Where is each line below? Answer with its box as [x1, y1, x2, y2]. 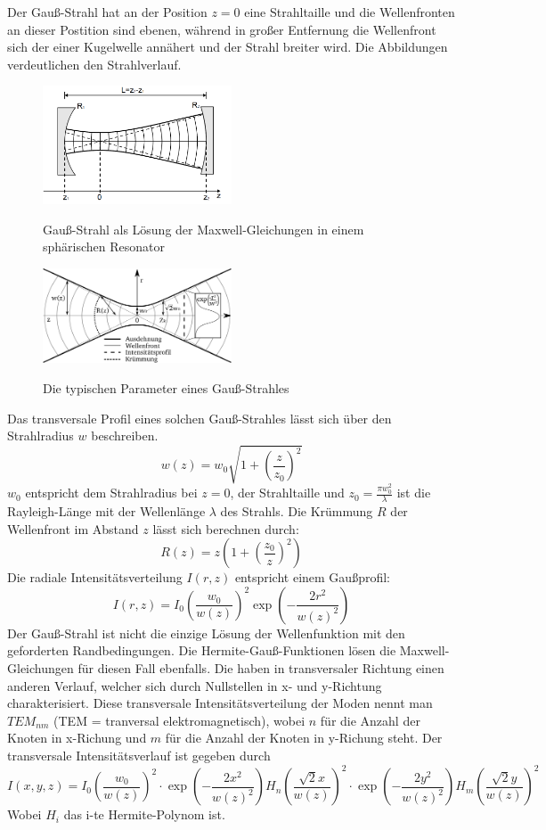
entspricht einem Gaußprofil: [234, 568, 390, 587]
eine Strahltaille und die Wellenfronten [244, 3, 455, 21]
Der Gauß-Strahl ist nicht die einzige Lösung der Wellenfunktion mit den [7, 623, 405, 642]
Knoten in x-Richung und [7, 728, 147, 747]
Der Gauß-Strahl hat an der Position [7, 3, 208, 21]
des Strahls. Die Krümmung [220, 502, 373, 521]
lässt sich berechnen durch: [152, 519, 299, 538]
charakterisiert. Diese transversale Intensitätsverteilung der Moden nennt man [7, 694, 433, 712]
